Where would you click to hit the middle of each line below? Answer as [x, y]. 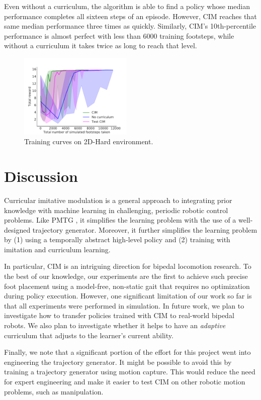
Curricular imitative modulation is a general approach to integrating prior [118, 200]
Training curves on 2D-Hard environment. [89, 141]
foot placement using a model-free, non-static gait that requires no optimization [127, 286]
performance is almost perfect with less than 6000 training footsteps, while [119, 35]
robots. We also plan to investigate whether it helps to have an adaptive [115, 325]
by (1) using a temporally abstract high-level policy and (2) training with [117, 239]
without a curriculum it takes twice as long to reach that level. [101, 45]
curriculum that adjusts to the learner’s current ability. [89, 335]
